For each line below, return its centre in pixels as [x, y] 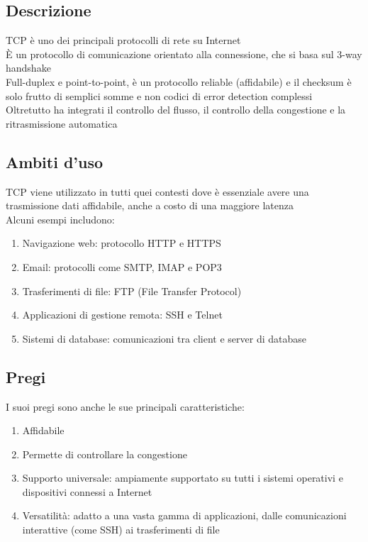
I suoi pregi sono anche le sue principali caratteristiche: [125, 406]
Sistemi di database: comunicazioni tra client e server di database [164, 338]
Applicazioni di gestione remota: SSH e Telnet [122, 315]
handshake [28, 68]
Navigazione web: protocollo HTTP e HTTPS [122, 243]
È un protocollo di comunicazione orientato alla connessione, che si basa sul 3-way [184, 54]
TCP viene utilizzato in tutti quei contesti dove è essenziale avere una [157, 191]
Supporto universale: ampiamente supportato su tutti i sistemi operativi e [183, 478]
